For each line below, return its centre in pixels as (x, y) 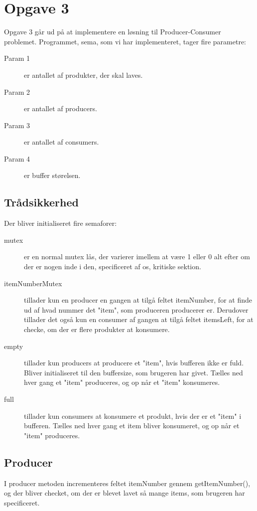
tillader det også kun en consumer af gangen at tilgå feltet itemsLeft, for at (139, 319)
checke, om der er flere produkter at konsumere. (97, 329)
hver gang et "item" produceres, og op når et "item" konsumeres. (122, 382)
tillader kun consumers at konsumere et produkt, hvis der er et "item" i (133, 416)
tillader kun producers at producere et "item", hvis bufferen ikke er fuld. (134, 363)
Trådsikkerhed (41, 202)
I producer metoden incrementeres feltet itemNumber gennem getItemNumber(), (127, 483)
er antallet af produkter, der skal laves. (83, 75)
